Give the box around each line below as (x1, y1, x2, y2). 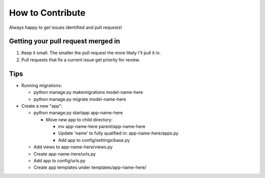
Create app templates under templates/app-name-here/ (33, 164, 147, 171)
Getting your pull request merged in (9, 37, 120, 45)
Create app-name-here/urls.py (33, 151, 96, 156)
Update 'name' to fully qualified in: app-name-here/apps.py (58, 130, 179, 136)
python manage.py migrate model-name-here (33, 96, 126, 102)
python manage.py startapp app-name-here (33, 110, 123, 116)
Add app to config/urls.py (33, 158, 86, 164)
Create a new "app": (21, 103, 63, 109)
